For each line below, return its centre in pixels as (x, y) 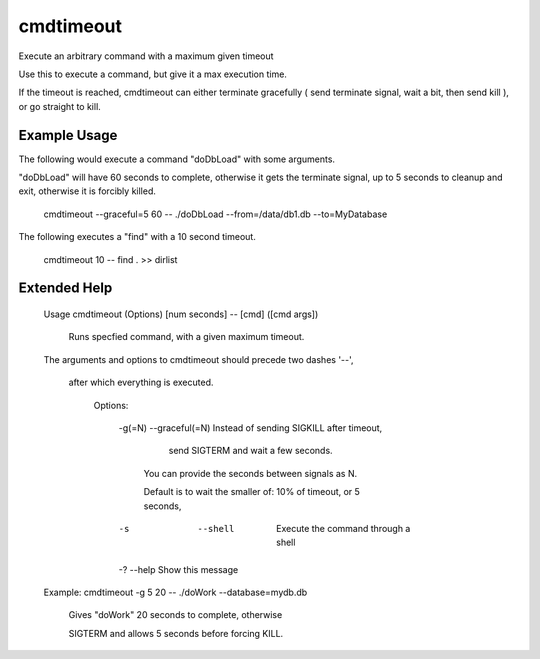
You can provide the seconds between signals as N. (250, 473)
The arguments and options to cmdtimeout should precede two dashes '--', (198, 359)
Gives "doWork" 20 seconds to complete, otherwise (175, 615)
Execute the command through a (343, 528)
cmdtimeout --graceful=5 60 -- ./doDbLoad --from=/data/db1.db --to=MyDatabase (215, 214)
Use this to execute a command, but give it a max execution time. (152, 74)
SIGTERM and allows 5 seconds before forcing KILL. (176, 633)
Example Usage (68, 135)
